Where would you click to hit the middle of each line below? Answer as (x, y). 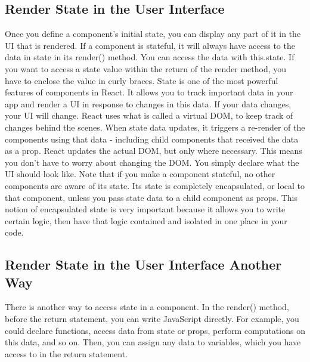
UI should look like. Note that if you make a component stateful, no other (140, 174)
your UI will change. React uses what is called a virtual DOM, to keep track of (149, 115)
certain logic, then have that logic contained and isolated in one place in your (146, 220)
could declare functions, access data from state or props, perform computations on (155, 330)
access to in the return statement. (66, 353)
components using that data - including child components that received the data (152, 139)
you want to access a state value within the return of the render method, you (146, 68)
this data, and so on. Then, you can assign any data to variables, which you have (153, 342)
